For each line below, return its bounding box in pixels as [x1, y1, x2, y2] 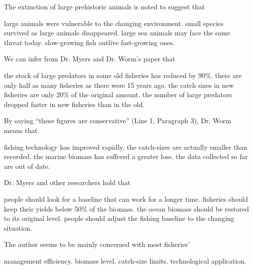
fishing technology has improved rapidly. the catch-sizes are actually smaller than [4, 141, 248, 152]
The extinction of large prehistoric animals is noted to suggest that [4, 1, 205, 11]
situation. [4, 222, 32, 233]
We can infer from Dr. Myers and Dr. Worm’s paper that [4, 54, 176, 64]
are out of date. [4, 161, 50, 171]
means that [4, 125, 38, 135]
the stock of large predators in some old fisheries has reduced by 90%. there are [4, 70, 242, 80]
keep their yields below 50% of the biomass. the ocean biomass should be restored [4, 203, 249, 214]
